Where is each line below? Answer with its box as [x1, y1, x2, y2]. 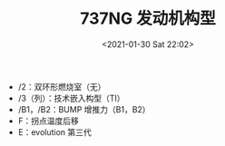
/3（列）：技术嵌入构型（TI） [17, 92, 125, 103]
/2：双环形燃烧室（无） [17, 81, 106, 92]
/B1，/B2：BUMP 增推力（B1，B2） [17, 103, 152, 114]
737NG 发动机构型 [80, 8, 216, 29]
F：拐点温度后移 [17, 115, 80, 126]
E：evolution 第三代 [17, 126, 93, 137]
